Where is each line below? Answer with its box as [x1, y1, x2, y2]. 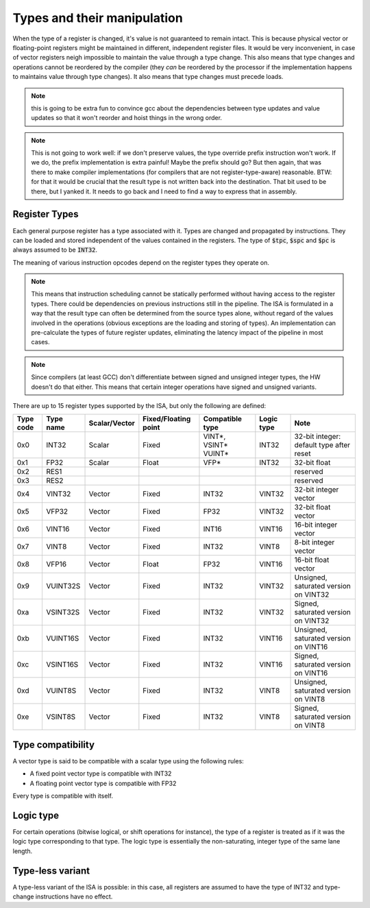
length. [12, 847, 33, 855]
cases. [31, 338, 50, 346]
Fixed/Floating [143, 414, 191, 424]
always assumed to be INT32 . [12, 246, 98, 254]
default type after [294, 440, 351, 450]
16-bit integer [294, 520, 338, 529]
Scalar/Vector [88, 418, 135, 428]
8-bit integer [294, 538, 335, 547]
